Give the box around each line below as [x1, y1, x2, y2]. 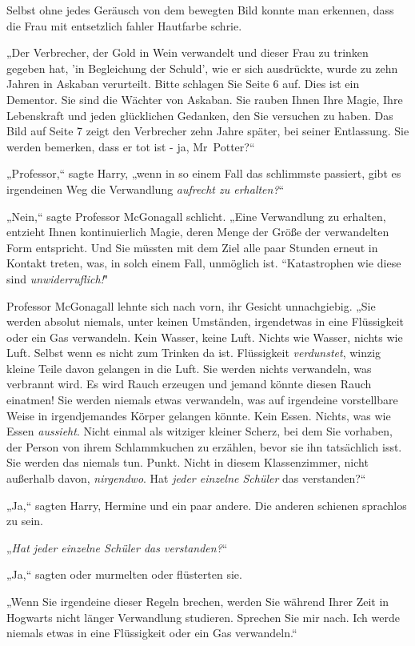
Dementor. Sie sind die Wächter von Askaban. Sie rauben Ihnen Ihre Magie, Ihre [6, 90, 403, 107]
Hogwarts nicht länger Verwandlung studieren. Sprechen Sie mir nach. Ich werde [6, 608, 400, 625]
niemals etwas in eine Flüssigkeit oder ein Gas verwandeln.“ [6, 624, 297, 641]
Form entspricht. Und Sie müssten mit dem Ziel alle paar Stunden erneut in [6, 239, 378, 255]
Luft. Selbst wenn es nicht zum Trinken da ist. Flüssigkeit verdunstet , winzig [6, 344, 381, 361]
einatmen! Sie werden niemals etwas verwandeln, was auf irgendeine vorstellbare [6, 391, 398, 408]
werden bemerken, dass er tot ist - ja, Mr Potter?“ [6, 138, 255, 154]
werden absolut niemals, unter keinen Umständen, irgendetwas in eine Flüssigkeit [6, 313, 404, 330]
